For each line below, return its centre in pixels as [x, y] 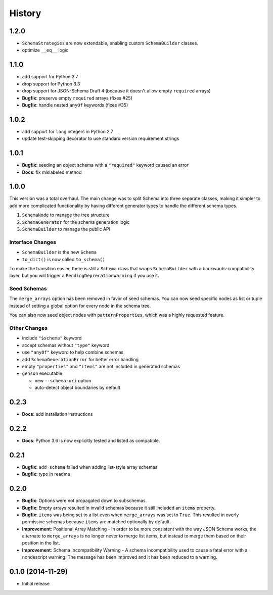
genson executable [42, 373]
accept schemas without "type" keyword [66, 345]
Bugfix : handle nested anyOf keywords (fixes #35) [75, 105]
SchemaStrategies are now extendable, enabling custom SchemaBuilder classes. [110, 43]
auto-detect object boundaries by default [78, 388]
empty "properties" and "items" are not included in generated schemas [101, 366]
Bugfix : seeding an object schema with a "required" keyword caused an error [105, 165]
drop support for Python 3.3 [51, 84]
